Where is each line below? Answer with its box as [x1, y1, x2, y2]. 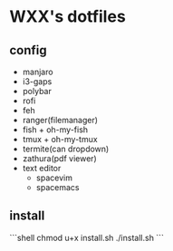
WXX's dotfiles [9, 6, 127, 27]
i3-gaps [22, 76, 53, 87]
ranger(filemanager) [22, 115, 98, 125]
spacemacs [35, 182, 80, 192]
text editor [22, 163, 62, 173]
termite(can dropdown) [22, 143, 110, 154]
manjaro [22, 66, 53, 77]
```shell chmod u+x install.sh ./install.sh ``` [9, 232, 165, 243]
